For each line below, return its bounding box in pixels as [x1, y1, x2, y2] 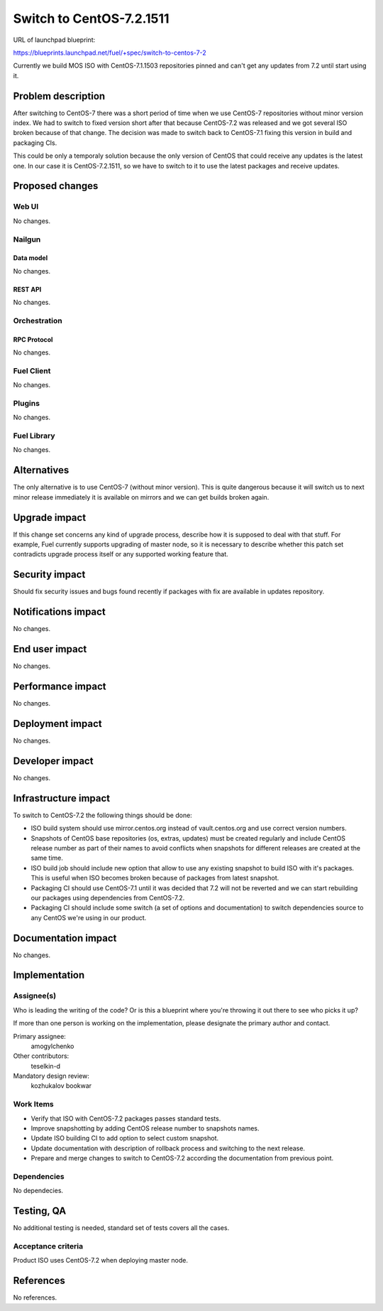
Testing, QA [13, 1205, 67, 1217]
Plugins [13, 398, 40, 408]
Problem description [13, 90, 106, 102]
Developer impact [13, 755, 94, 767]
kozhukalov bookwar [30, 1081, 92, 1090]
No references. [13, 1293, 57, 1302]
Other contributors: [13, 1052, 70, 1060]
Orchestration [13, 315, 63, 325]
